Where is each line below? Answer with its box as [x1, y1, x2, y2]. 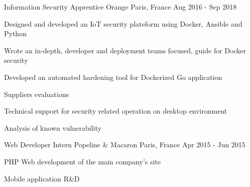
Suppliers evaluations [4, 88, 69, 99]
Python [4, 28, 27, 39]
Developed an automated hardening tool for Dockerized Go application [4, 71, 222, 82]
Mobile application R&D [4, 173, 80, 183]
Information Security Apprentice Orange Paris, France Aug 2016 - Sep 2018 [4, 2, 237, 12]
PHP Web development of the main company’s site [4, 156, 161, 166]
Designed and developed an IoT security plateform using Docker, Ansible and [4, 18, 242, 29]
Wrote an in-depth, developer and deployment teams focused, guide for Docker [4, 45, 246, 55]
